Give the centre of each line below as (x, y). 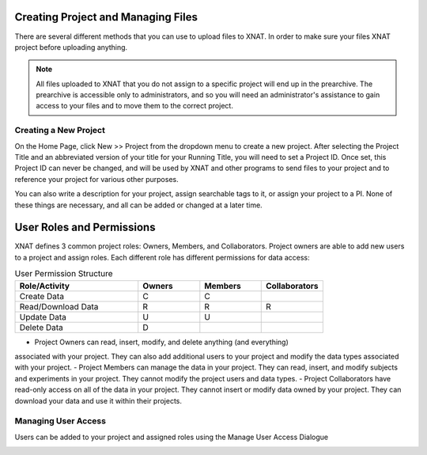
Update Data (43, 317)
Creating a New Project (60, 131)
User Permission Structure (64, 274)
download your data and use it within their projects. (98, 400)
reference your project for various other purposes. (96, 179)
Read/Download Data (59, 306)
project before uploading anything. (71, 47)
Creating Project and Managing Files (106, 17)
